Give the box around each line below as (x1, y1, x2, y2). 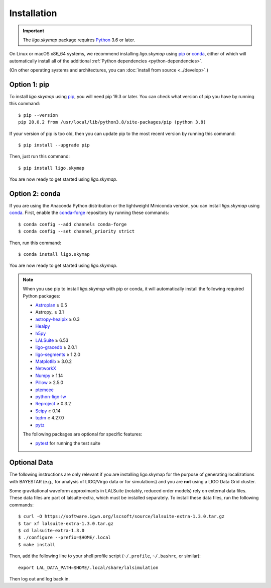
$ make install (18, 542, 56, 547)
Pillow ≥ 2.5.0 (35, 380, 64, 386)
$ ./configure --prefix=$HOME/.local (18, 535, 111, 541)
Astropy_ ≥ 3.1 (35, 309, 64, 315)
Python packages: (23, 292, 60, 299)
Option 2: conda (9, 189, 61, 198)
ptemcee (35, 387, 54, 393)
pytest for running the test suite (35, 440, 100, 447)
